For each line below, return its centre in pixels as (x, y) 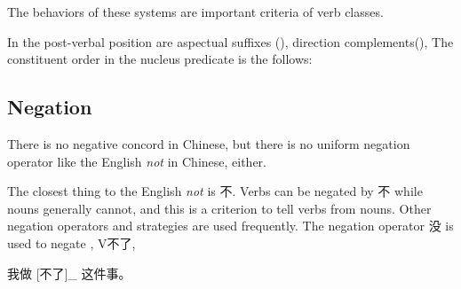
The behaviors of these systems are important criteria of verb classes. (195, 12)
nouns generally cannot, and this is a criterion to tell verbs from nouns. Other (219, 208)
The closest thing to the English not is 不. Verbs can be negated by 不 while (215, 191)
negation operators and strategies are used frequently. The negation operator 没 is (230, 226)
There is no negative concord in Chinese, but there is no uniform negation (209, 143)
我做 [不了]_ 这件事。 (69, 273)
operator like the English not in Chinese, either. (137, 161)
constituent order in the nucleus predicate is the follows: (160, 59)
